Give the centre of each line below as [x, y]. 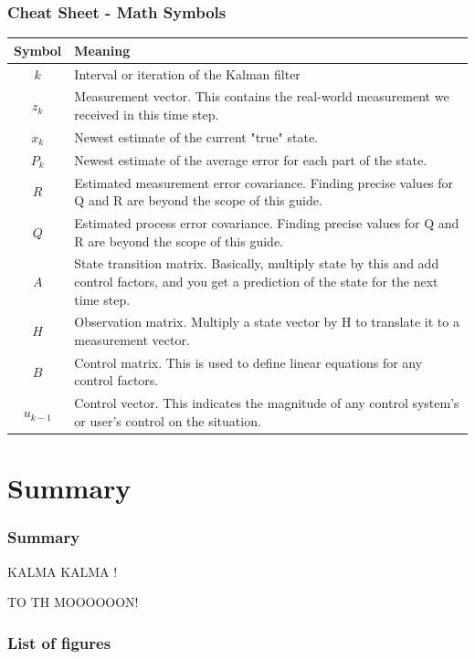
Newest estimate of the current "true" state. [196, 136]
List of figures [59, 642]
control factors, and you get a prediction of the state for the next [256, 281]
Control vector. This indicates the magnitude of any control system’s [267, 403]
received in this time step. [147, 114]
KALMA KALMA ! [63, 571]
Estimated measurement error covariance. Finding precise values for [264, 182]
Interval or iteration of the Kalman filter [187, 73]
